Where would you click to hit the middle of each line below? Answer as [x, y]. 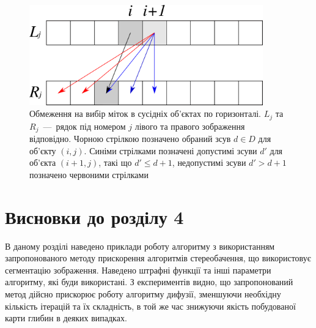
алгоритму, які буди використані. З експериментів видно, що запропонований [149, 282]
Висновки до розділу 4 [94, 216]
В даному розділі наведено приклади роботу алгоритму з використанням [140, 246]
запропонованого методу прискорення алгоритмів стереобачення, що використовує [158, 258]
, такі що [115, 162]
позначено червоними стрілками [89, 174]
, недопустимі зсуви [209, 162]
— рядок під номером [84, 126]
